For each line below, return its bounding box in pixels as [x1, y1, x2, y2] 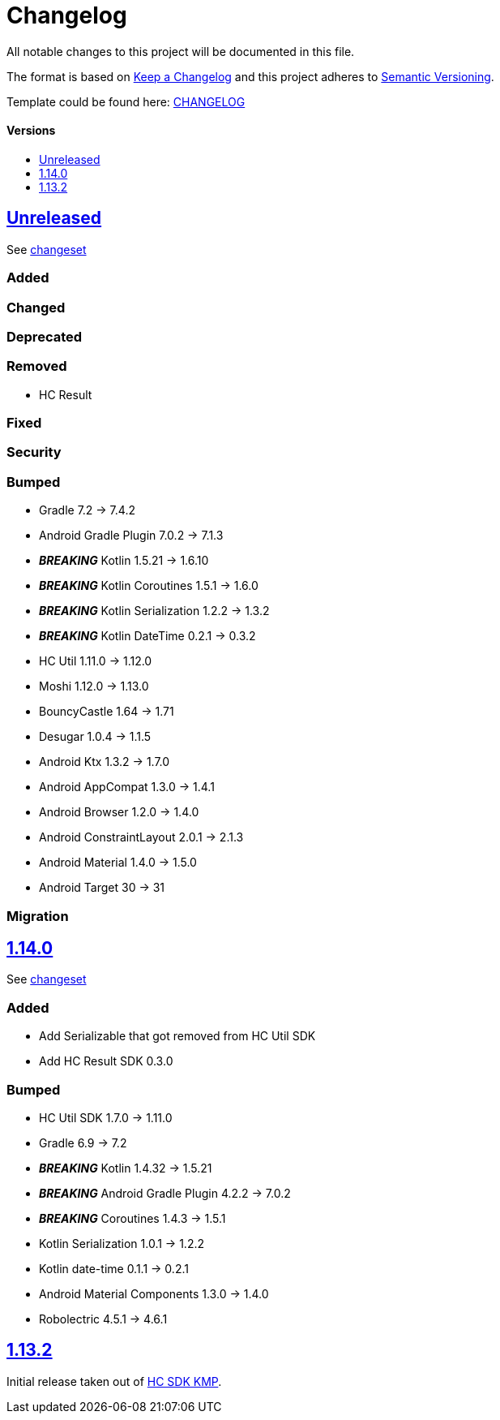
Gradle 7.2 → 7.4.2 [39, 503, 135, 518]
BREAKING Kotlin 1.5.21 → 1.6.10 [39, 553, 209, 568]
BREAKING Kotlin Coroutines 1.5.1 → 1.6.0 [39, 579, 259, 593]
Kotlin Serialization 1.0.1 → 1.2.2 [39, 1236, 205, 1250]
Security [6, 444, 62, 461]
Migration [6, 907, 69, 924]
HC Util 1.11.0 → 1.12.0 [39, 654, 152, 669]
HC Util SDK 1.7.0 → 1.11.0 [39, 1110, 173, 1125]
